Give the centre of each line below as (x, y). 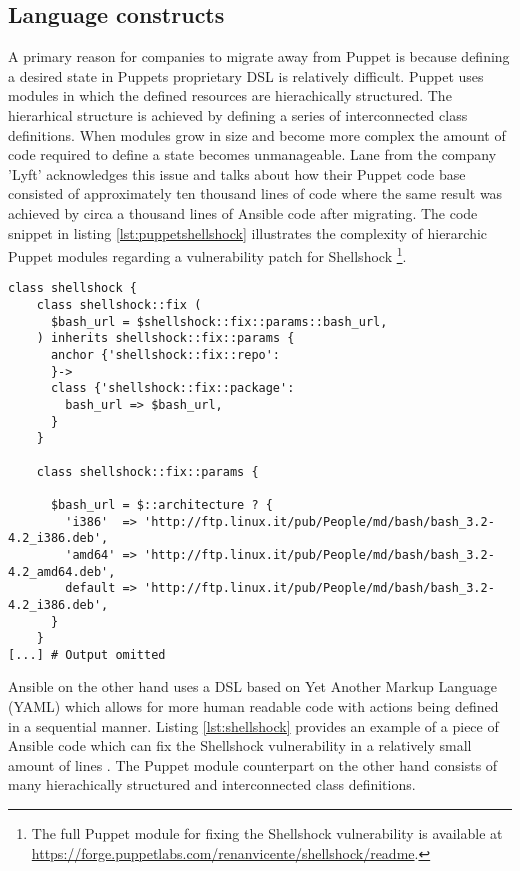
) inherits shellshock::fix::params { (165, 338)
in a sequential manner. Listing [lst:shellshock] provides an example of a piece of (253, 725)
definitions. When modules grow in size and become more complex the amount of (257, 134)
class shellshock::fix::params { (147, 471)
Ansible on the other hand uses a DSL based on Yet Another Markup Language (253, 686)
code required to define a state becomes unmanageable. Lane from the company (252, 154)
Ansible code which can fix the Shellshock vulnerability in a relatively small (240, 745)
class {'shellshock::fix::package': (172, 388)
